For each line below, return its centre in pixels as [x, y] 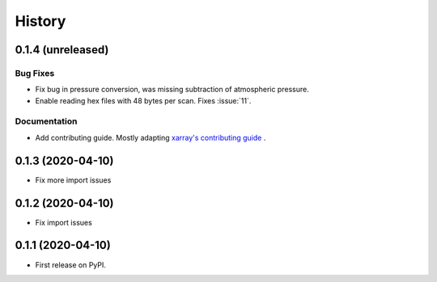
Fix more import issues [73, 180]
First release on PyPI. [71, 265]
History [40, 21]
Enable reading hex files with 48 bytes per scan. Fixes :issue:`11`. [143, 100]
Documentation [46, 121]
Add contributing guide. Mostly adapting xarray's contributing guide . [151, 137]
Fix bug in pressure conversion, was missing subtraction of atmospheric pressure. [172, 90]
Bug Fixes [35, 73]
